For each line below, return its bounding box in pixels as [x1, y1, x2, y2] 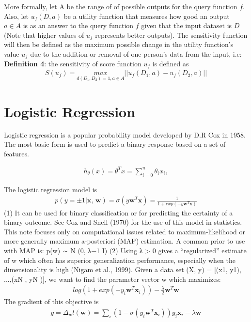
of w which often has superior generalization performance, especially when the [4, 255, 235, 265]
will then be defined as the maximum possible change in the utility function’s [4, 39, 234, 49]
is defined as [152, 58, 189, 68]
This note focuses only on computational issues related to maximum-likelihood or [4, 226, 245, 236]
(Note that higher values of [4, 30, 84, 40]
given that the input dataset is [141, 20, 232, 31]
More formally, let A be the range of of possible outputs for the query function [4, 1, 237, 11]
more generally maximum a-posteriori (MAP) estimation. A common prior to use [4, 236, 245, 246]
